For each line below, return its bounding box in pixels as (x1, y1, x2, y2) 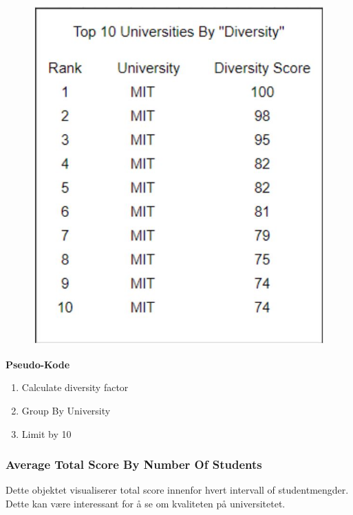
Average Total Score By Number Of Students (6, 456, 262, 473)
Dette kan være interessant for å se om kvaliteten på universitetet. (6, 496, 286, 510)
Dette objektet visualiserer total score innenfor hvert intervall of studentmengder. (6, 483, 349, 497)
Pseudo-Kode (6, 357, 70, 371)
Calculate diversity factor (21, 380, 129, 395)
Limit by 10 (21, 426, 72, 441)
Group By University (21, 403, 111, 417)
